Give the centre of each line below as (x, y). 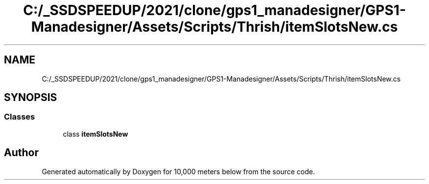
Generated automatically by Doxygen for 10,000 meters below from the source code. (178, 171)
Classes (20, 117)
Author (21, 153)
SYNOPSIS (31, 98)
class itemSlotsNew (95, 134)
